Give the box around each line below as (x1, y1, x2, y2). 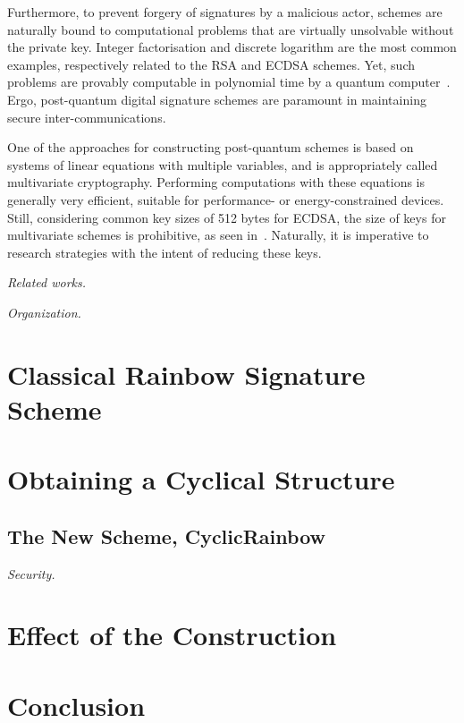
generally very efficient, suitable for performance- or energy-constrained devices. (7, 190, 444, 208)
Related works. (7, 273, 87, 292)
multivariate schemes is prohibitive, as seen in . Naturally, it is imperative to (7, 225, 429, 244)
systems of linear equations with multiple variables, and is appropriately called (7, 155, 438, 174)
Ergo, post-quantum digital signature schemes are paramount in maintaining (7, 89, 426, 108)
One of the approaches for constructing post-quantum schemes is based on (7, 138, 414, 157)
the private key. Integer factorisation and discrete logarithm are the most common (7, 38, 457, 56)
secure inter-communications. (7, 107, 166, 126)
